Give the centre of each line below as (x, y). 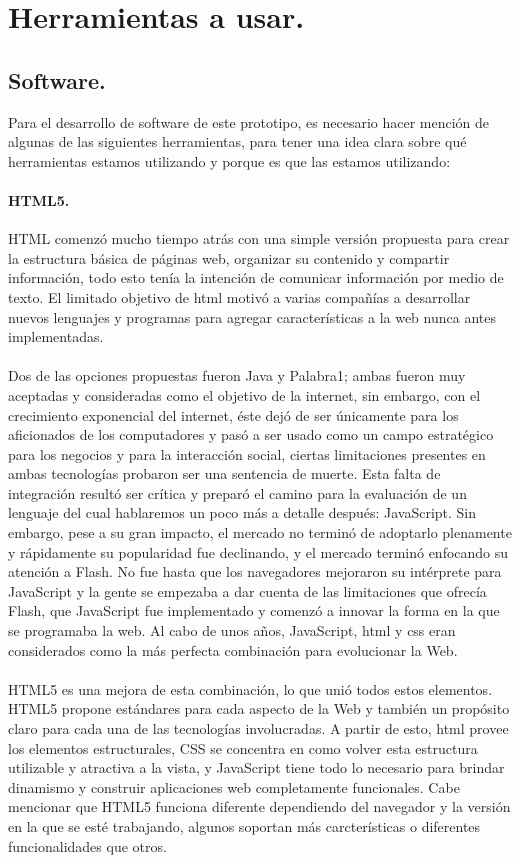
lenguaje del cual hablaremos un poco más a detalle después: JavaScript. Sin (242, 512)
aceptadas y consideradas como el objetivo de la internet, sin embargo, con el (244, 394)
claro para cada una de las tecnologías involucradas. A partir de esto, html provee (258, 728)
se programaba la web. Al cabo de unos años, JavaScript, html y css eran (232, 630)
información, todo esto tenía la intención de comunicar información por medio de (256, 277)
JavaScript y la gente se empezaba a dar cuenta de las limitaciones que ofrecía (247, 590)
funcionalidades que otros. (87, 845)
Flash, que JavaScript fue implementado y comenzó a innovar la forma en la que (254, 610)
